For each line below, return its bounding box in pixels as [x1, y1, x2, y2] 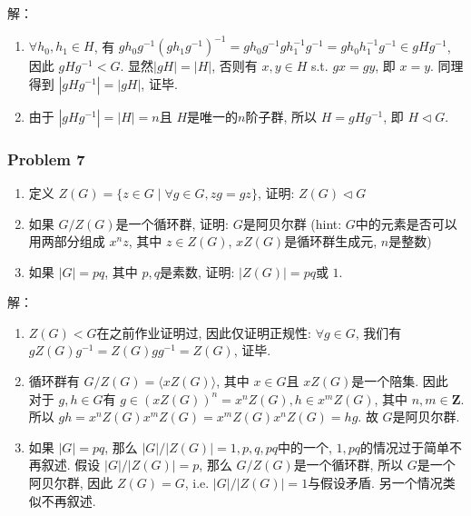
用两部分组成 [28, 232, 105, 251]
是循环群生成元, [284, 232, 378, 251]
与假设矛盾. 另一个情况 [308, 473, 443, 492]
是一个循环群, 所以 [293, 455, 404, 474]
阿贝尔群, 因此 [28, 473, 113, 492]
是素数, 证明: [160, 262, 235, 281]
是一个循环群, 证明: [115, 213, 229, 233]
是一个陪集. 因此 [351, 372, 448, 391]
